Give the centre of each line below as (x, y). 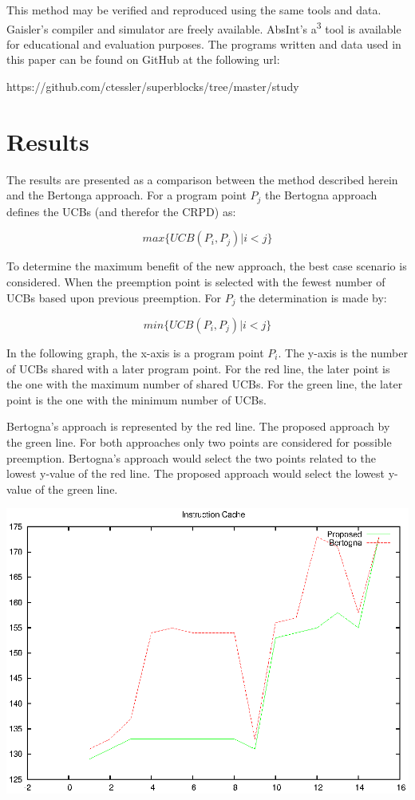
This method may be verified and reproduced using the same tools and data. (194, 10)
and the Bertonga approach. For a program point (126, 195)
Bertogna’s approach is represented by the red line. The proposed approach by (198, 426)
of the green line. (77, 489)
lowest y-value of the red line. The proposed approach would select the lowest (196, 473)
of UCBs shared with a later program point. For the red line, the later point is (198, 368)
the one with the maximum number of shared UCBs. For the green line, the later (205, 384)
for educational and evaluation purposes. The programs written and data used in (204, 43)
